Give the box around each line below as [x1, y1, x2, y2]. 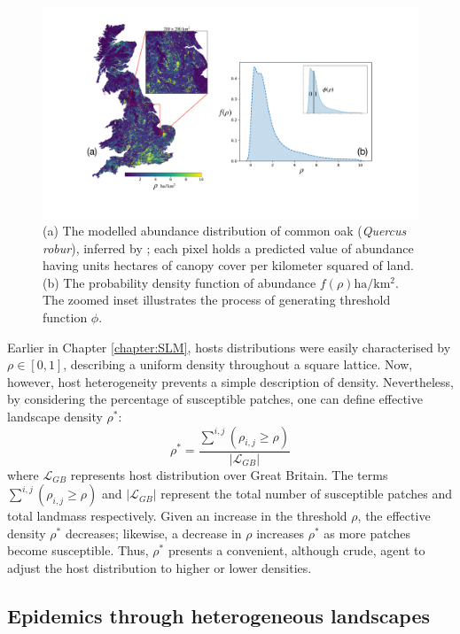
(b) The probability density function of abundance [43, 273, 316, 291]
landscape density [7, 407, 103, 426]
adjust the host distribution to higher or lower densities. [7, 559, 312, 577]
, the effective [357, 506, 431, 525]
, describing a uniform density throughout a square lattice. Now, [63, 355, 413, 374]
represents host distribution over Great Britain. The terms [70, 465, 388, 483]
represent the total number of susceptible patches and [160, 484, 452, 503]
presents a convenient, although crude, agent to [168, 541, 425, 560]
